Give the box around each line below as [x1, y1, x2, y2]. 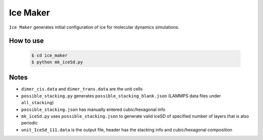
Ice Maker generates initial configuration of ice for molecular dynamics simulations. [9, 24, 180, 30]
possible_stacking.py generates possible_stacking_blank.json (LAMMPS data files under [21, 93, 221, 99]
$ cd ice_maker [31, 52, 68, 58]
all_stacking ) [21, 100, 54, 106]
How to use [9, 37, 44, 45]
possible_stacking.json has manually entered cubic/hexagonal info [21, 107, 166, 112]
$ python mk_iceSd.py [31, 59, 83, 65]
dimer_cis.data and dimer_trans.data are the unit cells [21, 86, 143, 92]
